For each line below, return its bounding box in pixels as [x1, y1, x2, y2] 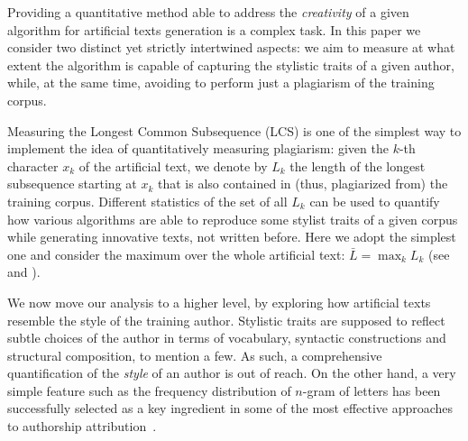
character [7, 156, 59, 175]
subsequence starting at [7, 174, 137, 193]
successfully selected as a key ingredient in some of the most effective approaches [7, 399, 454, 418]
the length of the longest [289, 156, 426, 175]
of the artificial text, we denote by [78, 156, 268, 175]
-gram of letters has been [302, 381, 441, 400]
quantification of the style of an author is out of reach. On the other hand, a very [7, 363, 456, 382]
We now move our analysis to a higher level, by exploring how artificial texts [7, 292, 431, 311]
